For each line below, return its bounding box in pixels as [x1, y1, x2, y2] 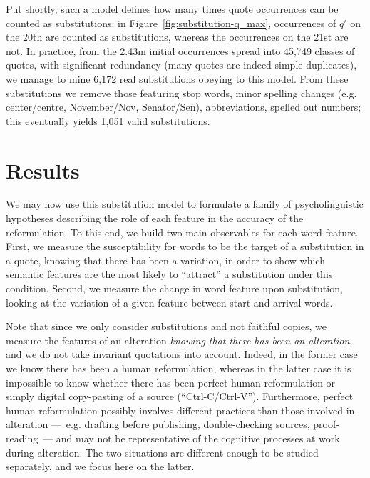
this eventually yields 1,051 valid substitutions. [6, 113, 210, 128]
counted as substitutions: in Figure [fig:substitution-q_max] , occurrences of [6, 15, 336, 30]
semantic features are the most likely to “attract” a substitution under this [6, 267, 333, 282]
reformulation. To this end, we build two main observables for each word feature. [6, 224, 359, 239]
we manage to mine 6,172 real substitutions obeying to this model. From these [6, 71, 349, 86]
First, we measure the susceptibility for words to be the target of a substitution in [6, 239, 364, 254]
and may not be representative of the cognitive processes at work [56, 430, 340, 445]
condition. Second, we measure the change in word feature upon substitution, [6, 281, 343, 296]
